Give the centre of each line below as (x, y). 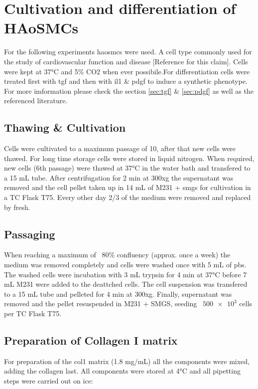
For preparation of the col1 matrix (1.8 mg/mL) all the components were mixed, (127, 361)
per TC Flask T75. (33, 313)
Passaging (30, 234)
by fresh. (17, 207)
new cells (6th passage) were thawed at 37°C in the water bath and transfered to (127, 168)
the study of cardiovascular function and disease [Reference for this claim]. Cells (126, 61)
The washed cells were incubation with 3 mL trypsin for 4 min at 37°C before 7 (126, 274)
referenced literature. (36, 100)
